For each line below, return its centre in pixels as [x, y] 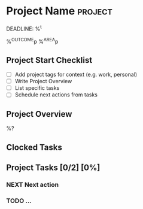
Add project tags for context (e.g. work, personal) [76, 75]
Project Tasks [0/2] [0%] [53, 167]
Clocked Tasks [34, 147]
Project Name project [59, 11]
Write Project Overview [43, 81]
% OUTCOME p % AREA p [32, 41]
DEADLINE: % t [24, 28]
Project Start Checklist [49, 60]
